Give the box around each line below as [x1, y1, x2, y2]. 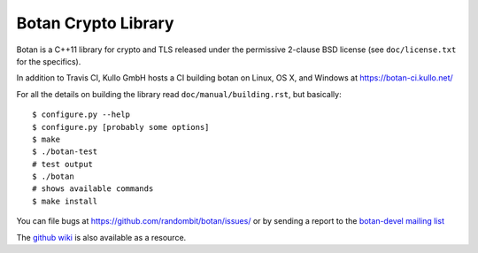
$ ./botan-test [32, 147, 98, 157]
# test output [32, 159, 93, 169]
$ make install [32, 195, 98, 206]
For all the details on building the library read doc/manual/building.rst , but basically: [16, 88, 342, 99]
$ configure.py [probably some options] [32, 122, 210, 132]
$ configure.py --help [32, 110, 131, 119]
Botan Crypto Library [16, 13, 174, 33]
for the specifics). [16, 56, 81, 66]
